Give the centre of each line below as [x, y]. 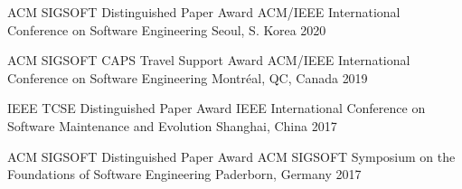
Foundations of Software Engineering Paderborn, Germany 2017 [184, 174]
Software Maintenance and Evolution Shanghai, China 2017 [172, 125]
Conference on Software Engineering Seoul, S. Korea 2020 [167, 29]
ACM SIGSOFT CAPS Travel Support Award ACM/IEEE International [209, 60]
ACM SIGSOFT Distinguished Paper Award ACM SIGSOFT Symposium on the [231, 156]
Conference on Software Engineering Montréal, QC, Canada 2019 [188, 77]
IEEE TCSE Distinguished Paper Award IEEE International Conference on [217, 108]
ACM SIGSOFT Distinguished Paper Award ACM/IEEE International [204, 12]
